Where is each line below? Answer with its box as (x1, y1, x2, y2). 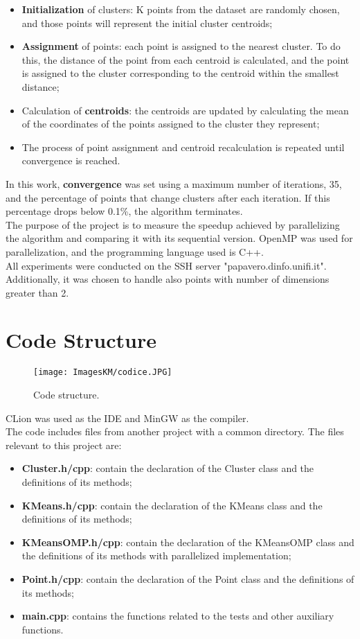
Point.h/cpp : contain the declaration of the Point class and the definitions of (21, 572, 354, 586)
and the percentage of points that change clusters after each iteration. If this (6, 190, 330, 204)
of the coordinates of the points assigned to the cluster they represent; (21, 116, 320, 131)
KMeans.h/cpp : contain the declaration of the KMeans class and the (21, 498, 323, 512)
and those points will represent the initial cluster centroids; (21, 15, 273, 30)
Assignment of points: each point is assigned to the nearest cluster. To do (21, 39, 341, 53)
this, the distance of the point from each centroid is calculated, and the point (21, 52, 350, 67)
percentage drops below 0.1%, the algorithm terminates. (6, 204, 243, 218)
